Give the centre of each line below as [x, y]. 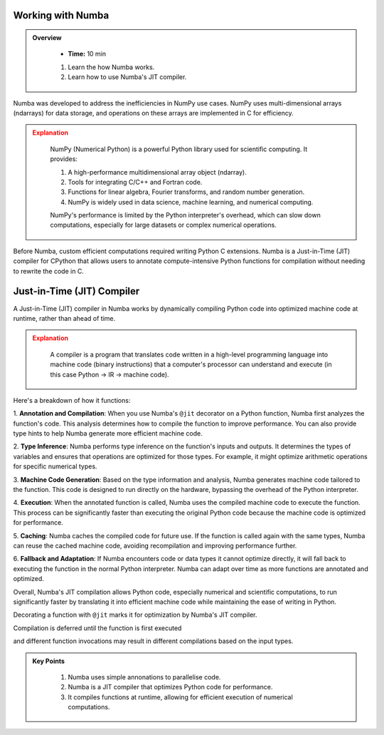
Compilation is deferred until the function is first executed [97, 628]
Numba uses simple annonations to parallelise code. [144, 677]
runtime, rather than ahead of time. [64, 318]
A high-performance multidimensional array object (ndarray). [157, 172]
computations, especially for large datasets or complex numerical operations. [163, 225]
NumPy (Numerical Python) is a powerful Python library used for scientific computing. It [179, 149]
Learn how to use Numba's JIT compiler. [127, 77]
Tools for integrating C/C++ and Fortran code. [135, 182]
